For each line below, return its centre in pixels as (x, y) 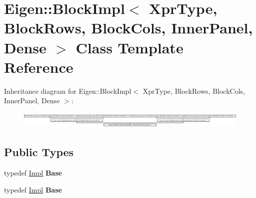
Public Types (39, 152)
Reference (39, 67)
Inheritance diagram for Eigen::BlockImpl (68, 91)
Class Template (129, 47)
